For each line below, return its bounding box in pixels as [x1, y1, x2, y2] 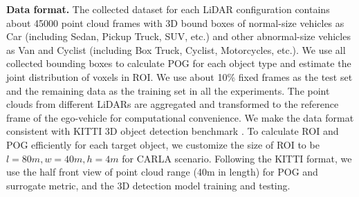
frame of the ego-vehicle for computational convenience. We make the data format [6, 110, 354, 124]
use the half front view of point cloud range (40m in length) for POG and [6, 165, 318, 179]
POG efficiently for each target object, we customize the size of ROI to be [6, 137, 320, 151]
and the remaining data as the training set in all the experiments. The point [6, 83, 330, 97]
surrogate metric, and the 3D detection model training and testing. [6, 178, 291, 192]
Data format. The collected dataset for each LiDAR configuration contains [6, 2, 330, 16]
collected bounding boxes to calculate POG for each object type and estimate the [6, 56, 351, 71]
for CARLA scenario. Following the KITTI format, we [122, 151, 352, 165]
